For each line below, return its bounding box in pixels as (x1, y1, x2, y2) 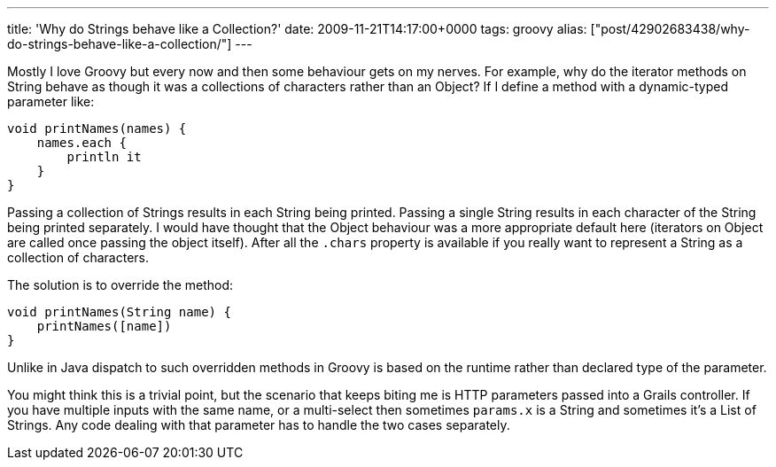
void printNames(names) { (7, 121, 187, 136)
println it (66, 150, 142, 164)
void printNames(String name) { (7, 305, 231, 319)
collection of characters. (7, 250, 149, 265)
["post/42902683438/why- (590, 21, 750, 36)
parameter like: (7, 94, 95, 109)
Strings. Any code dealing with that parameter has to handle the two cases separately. (7, 417, 510, 432)
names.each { (36, 136, 127, 150)
